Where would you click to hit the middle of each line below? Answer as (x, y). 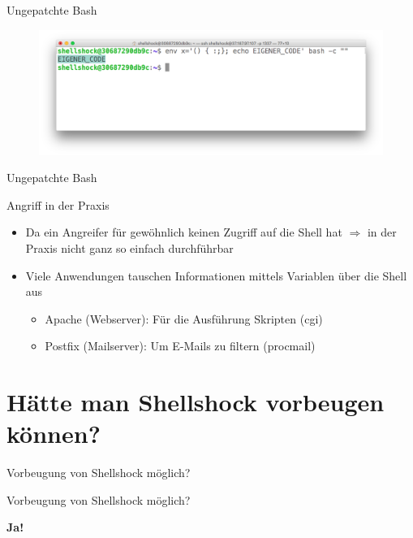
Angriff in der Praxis (58, 204)
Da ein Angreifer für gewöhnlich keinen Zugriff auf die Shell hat (184, 232)
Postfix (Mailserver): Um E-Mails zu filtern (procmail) (180, 346)
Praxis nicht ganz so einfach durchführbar (129, 248)
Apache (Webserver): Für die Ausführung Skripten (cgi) (184, 318)
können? (54, 434)
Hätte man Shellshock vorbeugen (196, 402)
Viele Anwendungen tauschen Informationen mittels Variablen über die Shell (216, 275)
